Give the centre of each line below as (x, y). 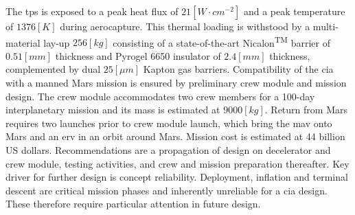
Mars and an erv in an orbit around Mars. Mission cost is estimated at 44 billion (175, 136)
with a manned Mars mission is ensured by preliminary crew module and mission (176, 83)
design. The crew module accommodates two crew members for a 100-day (160, 96)
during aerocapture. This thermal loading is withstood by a (185, 26)
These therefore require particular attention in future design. (133, 204)
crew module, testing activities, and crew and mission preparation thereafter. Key (177, 163)
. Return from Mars (306, 110)
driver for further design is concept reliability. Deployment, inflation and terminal (177, 177)
